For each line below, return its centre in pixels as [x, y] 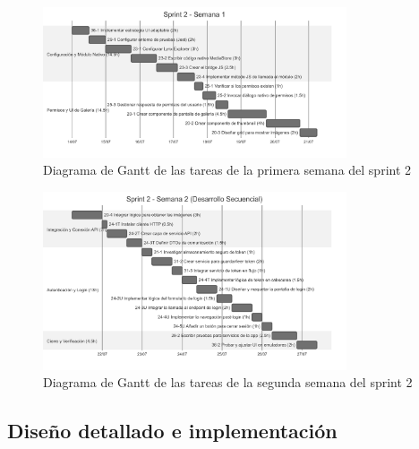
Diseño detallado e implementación [172, 431]
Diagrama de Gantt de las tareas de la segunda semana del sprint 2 [228, 382]
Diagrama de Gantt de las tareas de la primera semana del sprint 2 [227, 170]
